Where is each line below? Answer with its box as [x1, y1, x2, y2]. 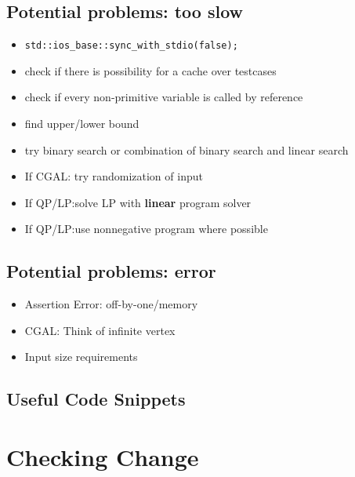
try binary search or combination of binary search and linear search [24, 141, 349, 158]
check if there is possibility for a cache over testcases [24, 62, 277, 78]
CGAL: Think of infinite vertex [24, 322, 176, 338]
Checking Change [6, 440, 199, 472]
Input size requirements [24, 348, 138, 365]
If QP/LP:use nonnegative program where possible [24, 220, 268, 237]
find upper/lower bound [24, 115, 139, 132]
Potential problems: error [6, 259, 216, 283]
